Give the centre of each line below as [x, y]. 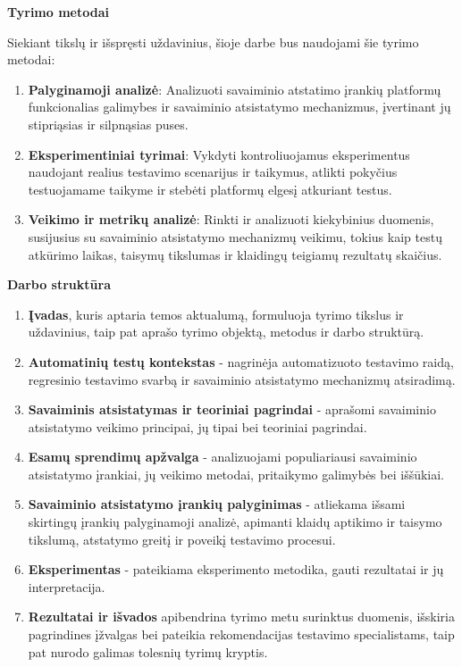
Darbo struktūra [59, 284]
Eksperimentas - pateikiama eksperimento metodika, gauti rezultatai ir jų [236, 569]
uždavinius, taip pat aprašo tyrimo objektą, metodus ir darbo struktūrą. [226, 332]
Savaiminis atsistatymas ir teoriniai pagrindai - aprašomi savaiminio [232, 409]
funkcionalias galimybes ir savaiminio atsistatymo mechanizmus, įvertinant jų [239, 107]
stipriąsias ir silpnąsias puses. [108, 124]
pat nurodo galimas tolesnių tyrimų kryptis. [148, 651]
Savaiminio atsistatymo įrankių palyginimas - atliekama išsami [217, 504]
